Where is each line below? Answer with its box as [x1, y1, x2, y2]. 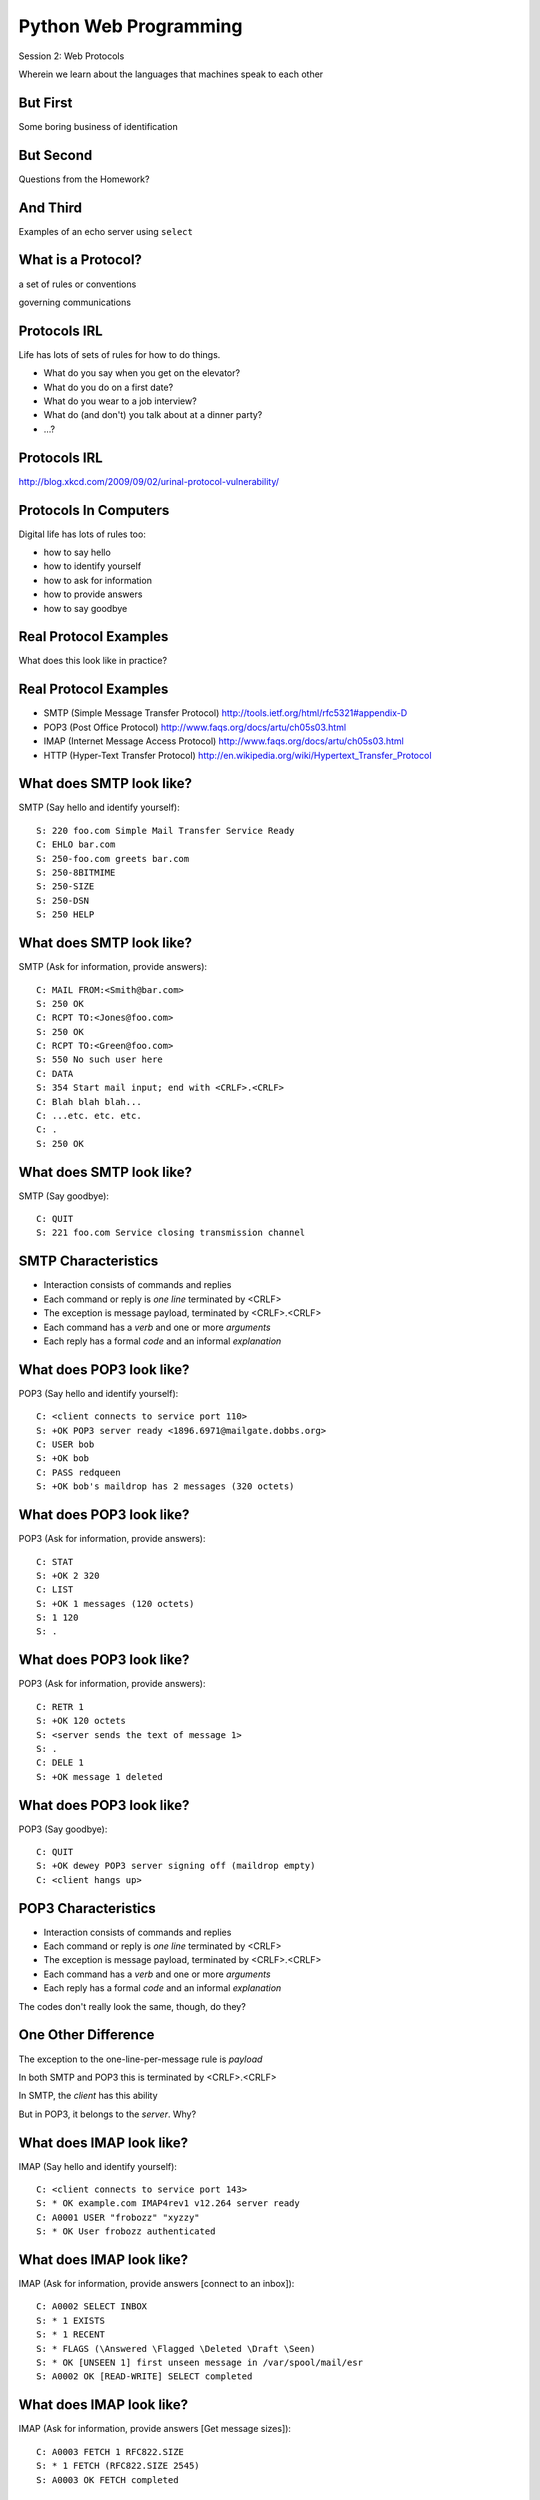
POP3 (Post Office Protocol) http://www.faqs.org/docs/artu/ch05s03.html [43, 721, 347, 733]
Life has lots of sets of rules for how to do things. [18, 348, 221, 360]
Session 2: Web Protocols [18, 50, 125, 62]
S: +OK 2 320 [36, 1570, 100, 1581]
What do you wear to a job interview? [43, 395, 197, 407]
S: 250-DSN [36, 895, 90, 906]
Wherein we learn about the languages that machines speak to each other [18, 68, 324, 80]
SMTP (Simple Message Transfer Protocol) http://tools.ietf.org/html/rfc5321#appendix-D [43, 707, 408, 719]
